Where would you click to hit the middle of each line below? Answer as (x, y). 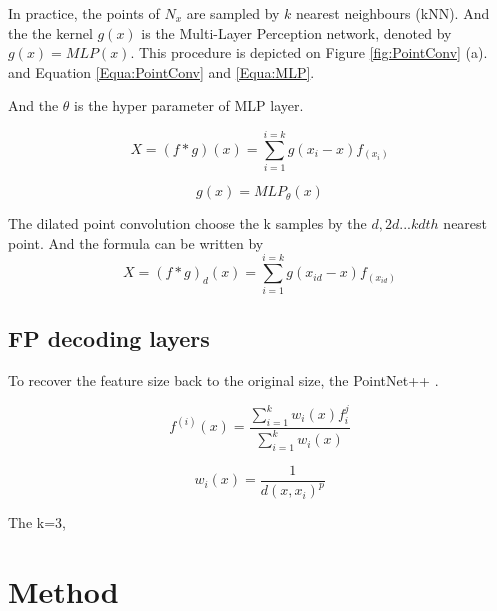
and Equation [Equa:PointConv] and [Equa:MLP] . (161, 71)
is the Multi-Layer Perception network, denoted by (296, 32)
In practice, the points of (84, 13)
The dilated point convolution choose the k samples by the (187, 223)
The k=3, (37, 522)
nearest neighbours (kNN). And (393, 13)
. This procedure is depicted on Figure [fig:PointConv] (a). (309, 52)
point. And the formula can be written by (136, 242)
